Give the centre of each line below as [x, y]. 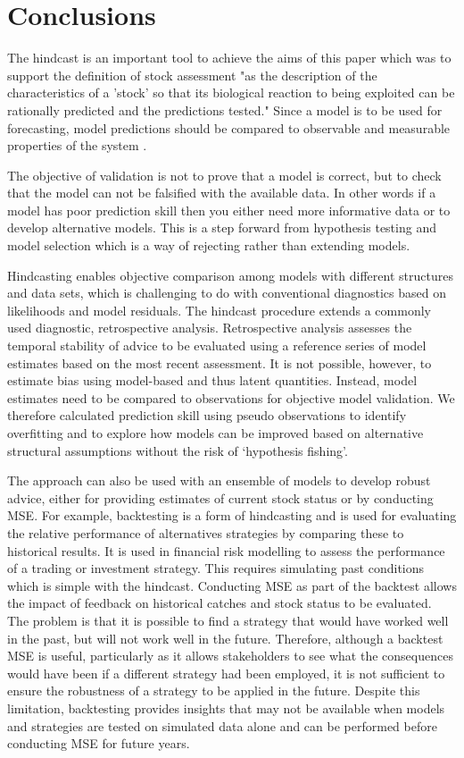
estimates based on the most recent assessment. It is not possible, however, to [220, 362]
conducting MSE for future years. [99, 743]
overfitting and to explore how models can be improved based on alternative [215, 433]
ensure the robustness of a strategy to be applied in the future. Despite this [214, 691]
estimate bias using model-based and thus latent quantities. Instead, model [212, 380]
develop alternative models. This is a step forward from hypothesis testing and [222, 227]
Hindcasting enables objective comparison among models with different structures [230, 275]
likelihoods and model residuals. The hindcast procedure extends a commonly [219, 310]
